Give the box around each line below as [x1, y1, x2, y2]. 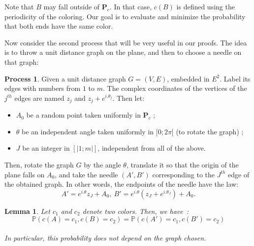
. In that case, [109, 1, 152, 11]
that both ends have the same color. [4, 21, 113, 31]
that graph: [4, 56, 39, 67]
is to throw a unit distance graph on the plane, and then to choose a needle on [4, 47, 242, 57]
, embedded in [167, 73, 210, 83]
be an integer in [22, 143, 70, 153]
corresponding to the [152, 169, 215, 179]
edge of [228, 169, 250, 179]
